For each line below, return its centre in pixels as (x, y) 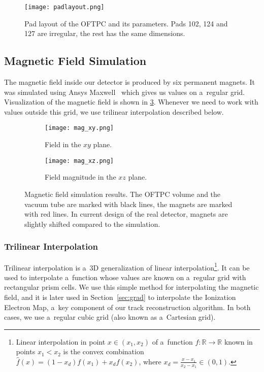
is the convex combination (104, 351)
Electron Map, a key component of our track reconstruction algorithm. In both (127, 307)
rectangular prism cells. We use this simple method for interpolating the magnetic (131, 287)
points (26, 351)
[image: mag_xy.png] (79, 128)
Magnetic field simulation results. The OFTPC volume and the (123, 194)
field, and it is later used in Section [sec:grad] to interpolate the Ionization (120, 297)
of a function (172, 341)
